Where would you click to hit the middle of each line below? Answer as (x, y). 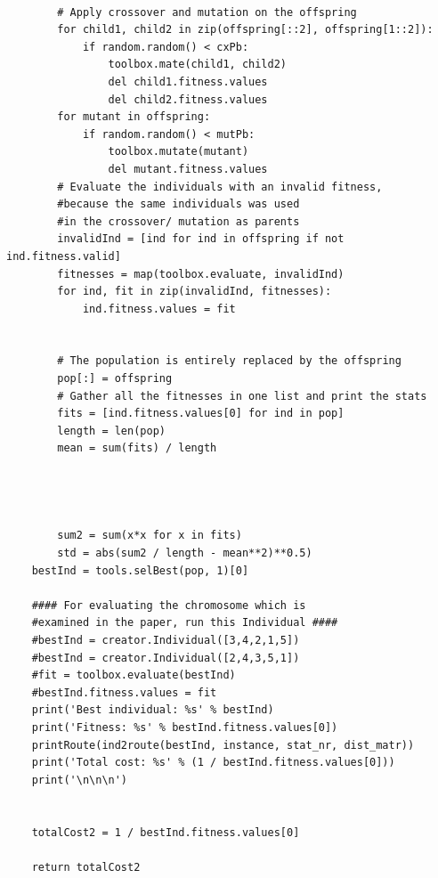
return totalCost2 (86, 867)
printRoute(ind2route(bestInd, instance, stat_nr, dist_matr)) (223, 745)
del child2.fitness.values (188, 99)
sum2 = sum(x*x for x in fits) (150, 536)
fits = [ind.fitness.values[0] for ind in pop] (201, 414)
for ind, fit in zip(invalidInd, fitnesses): (195, 292)
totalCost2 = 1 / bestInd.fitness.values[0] (166, 832)
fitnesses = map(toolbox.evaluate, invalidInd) (201, 274)
